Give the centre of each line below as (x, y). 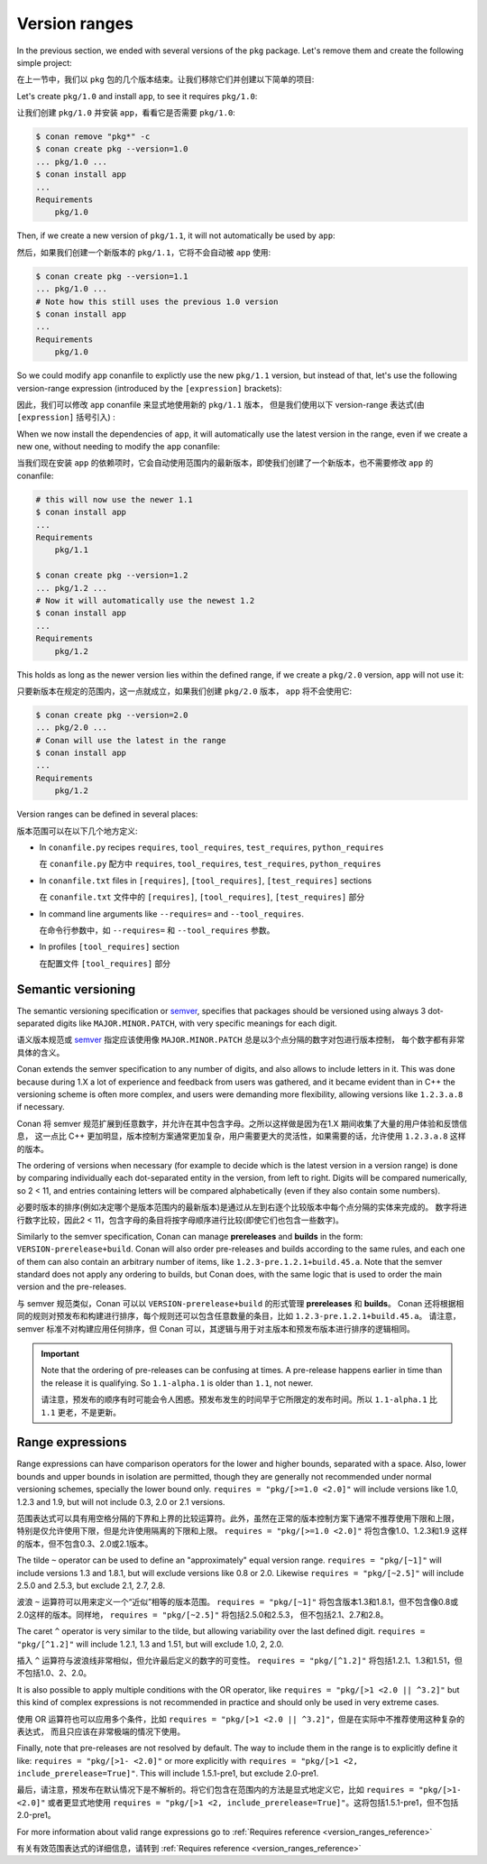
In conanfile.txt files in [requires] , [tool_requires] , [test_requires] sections (206, 881)
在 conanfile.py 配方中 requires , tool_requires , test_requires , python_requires (210, 864)
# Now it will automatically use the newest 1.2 (145, 600)
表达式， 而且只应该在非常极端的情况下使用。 (101, 1731)
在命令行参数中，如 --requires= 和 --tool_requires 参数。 (157, 930)
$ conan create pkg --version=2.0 (112, 715)
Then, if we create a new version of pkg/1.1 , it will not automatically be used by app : (176, 235)
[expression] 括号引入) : (66, 417)
